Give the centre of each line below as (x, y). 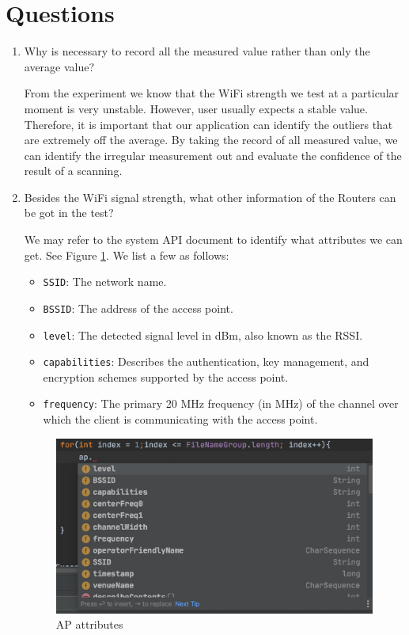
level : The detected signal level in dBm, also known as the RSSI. (203, 335)
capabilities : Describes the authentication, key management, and (206, 361)
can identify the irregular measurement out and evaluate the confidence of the (213, 155)
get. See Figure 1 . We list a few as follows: (127, 255)
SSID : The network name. (105, 281)
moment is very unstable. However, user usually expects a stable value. (196, 108)
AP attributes (89, 624)
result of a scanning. (73, 171)
